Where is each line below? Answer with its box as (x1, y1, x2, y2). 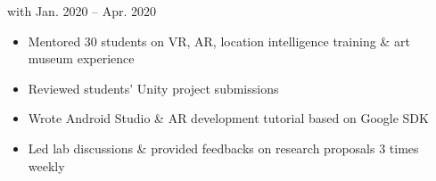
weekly (28, 156, 65, 175)
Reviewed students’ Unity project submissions (28, 78, 279, 97)
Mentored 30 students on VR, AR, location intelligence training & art (28, 31, 410, 50)
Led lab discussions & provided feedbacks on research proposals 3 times (28, 138, 419, 157)
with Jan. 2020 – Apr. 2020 (7, 2, 157, 20)
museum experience (28, 49, 135, 68)
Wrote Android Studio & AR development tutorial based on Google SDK (28, 109, 429, 128)
